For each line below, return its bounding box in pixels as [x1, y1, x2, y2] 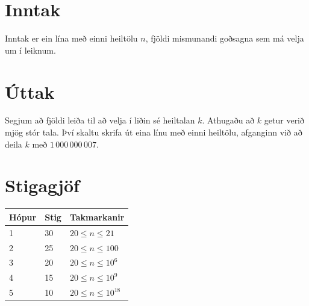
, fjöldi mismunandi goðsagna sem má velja [145, 32, 304, 45]
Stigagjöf [5, 173, 80, 198]
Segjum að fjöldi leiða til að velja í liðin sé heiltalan [5, 114, 195, 126]
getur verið [264, 114, 305, 126]
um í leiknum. [5, 43, 56, 56]
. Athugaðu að [202, 114, 255, 126]
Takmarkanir [69, 210, 125, 223]
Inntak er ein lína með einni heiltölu [5, 32, 138, 45]
